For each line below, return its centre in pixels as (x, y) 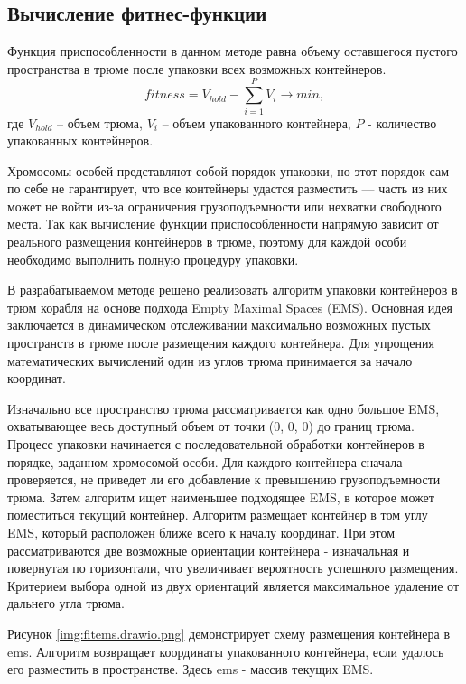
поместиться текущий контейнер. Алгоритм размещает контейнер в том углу (218, 515)
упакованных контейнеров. (80, 141)
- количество (402, 122)
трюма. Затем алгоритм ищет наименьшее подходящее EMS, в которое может (221, 497)
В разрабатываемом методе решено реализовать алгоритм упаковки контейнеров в (233, 290)
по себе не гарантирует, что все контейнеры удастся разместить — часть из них (228, 188)
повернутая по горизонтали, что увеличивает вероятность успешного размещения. (233, 568)
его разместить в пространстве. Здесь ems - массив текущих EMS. (191, 669)
